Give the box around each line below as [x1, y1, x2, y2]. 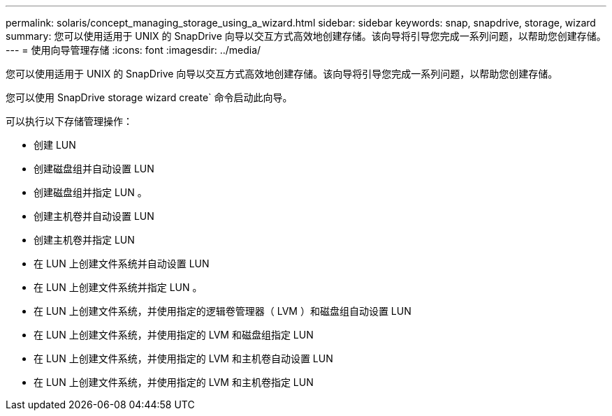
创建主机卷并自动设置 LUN [34, 210, 154, 222]
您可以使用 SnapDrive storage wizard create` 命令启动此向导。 [6, 91, 293, 103]
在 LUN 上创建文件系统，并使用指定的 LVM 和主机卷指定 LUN [34, 376, 314, 388]
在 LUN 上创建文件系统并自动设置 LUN [34, 258, 210, 269]
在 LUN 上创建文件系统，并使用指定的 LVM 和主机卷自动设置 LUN [34, 352, 333, 364]
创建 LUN [34, 139, 76, 151]
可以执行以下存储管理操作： [6, 115, 133, 127]
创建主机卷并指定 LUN [34, 234, 135, 246]
